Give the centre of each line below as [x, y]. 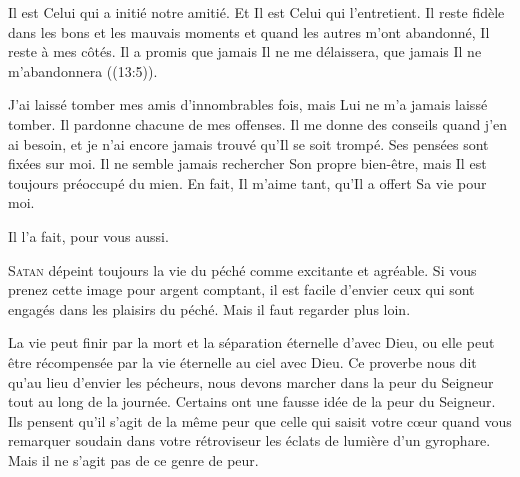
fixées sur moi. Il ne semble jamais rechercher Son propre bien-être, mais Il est [247, 163]
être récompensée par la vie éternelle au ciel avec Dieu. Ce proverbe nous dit [242, 361]
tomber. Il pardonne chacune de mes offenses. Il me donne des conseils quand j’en [258, 123]
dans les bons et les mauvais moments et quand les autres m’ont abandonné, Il [249, 31]
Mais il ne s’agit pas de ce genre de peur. [133, 459]
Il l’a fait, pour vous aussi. [88, 235]
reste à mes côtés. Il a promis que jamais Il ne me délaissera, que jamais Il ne [245, 51]
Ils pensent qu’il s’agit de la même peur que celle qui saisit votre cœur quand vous [260, 420]
